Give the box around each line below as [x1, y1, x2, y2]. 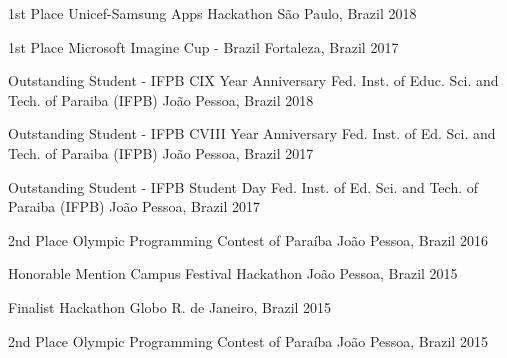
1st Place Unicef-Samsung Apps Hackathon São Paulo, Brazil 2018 [8, 3, 417, 23]
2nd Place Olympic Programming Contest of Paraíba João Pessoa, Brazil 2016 [8, 229, 488, 250]
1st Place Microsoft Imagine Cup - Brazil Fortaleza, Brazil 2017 [8, 36, 399, 57]
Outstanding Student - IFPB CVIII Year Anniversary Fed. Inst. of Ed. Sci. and [8, 123, 496, 144]
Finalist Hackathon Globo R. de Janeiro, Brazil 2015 [8, 296, 332, 317]
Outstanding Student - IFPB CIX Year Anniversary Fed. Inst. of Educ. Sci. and [8, 70, 499, 91]
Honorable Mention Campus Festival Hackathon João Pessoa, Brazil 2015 [8, 263, 458, 284]
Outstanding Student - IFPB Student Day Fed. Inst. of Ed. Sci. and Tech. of [8, 176, 479, 197]
